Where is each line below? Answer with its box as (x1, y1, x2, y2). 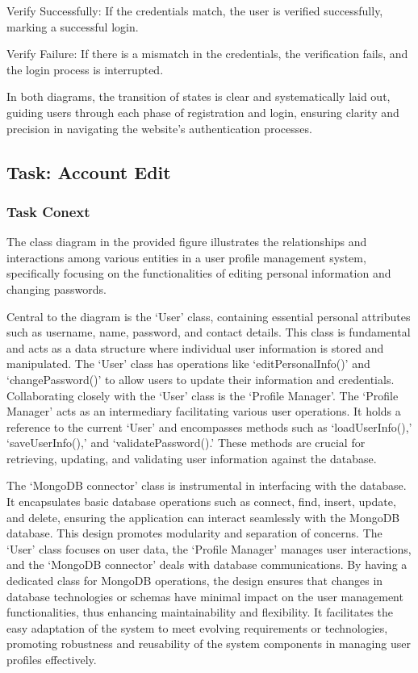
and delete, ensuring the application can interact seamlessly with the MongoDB (6, 508, 400, 525)
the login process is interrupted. (6, 61, 164, 77)
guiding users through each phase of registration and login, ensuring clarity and (6, 103, 399, 120)
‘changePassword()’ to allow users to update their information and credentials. (6, 370, 395, 387)
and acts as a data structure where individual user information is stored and (6, 339, 384, 356)
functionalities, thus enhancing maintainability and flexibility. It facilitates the (6, 604, 394, 621)
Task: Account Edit (6, 159, 171, 184)
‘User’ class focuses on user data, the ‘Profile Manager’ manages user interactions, (6, 540, 412, 557)
